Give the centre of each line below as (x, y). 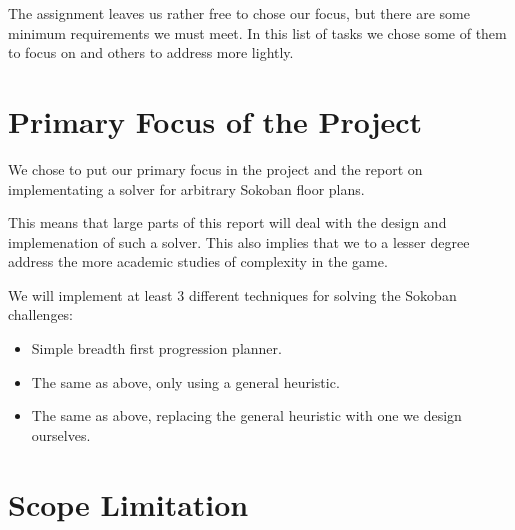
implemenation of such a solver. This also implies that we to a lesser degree (239, 241)
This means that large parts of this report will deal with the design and (227, 222)
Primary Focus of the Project (215, 120)
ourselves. (61, 434)
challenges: (41, 314)
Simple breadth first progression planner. (156, 348)
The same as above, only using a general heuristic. (185, 381)
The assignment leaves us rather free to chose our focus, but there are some (239, 13)
